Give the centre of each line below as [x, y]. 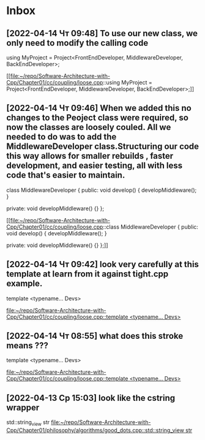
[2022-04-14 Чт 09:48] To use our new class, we [102, 33]
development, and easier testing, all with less [94, 166]
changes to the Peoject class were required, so [97, 118]
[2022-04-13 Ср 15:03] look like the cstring [91, 398]
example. [24, 283]
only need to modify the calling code [77, 43]
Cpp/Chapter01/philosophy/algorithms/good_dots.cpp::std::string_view [95, 430]
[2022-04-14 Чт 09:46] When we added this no [99, 108]
